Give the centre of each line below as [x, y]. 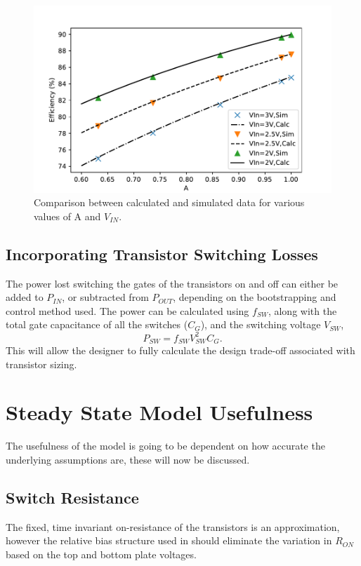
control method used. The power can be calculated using [127, 310]
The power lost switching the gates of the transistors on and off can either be [172, 283]
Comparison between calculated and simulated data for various [169, 202]
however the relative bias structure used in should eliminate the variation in [169, 540]
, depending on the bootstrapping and [255, 297]
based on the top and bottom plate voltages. [101, 554]
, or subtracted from [105, 297]
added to [25, 297]
